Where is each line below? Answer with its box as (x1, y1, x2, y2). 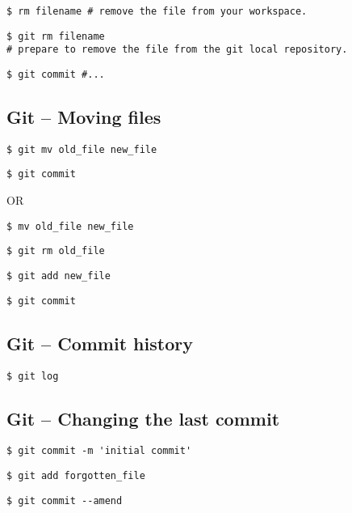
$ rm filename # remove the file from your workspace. (6, 6, 308, 17)
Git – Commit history (6, 330, 193, 355)
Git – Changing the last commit (6, 405, 280, 430)
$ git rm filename (6, 30, 105, 42)
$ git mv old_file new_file (6, 143, 157, 155)
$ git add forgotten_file (6, 470, 145, 482)
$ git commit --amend (6, 494, 123, 507)
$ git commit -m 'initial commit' (6, 445, 192, 457)
